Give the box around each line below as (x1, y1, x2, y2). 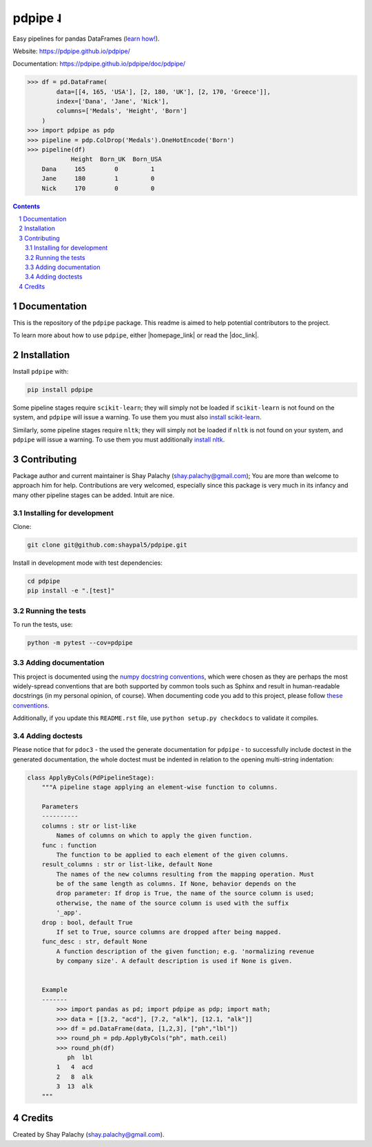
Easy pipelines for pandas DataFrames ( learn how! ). (12, 34, 160, 43)
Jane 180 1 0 (41, 174, 155, 183)
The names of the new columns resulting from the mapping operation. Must (56, 870, 315, 878)
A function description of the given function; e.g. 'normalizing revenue (56, 947, 315, 955)
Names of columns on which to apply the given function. (56, 832, 253, 839)
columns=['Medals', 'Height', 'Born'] (56, 107, 187, 115)
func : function (41, 841, 96, 849)
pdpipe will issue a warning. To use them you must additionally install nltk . (12, 435, 225, 444)
